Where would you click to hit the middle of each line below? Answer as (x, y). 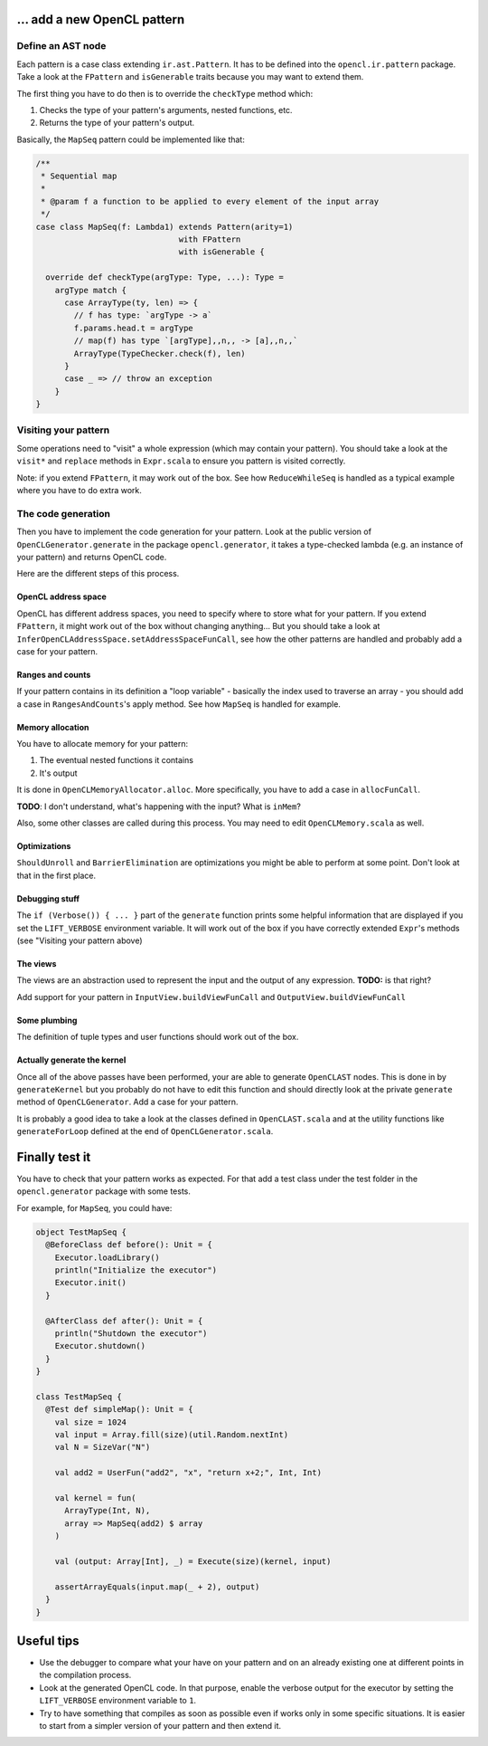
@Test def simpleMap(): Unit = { (119, 1409)
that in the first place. (56, 875)
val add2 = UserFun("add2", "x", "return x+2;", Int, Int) (188, 1473)
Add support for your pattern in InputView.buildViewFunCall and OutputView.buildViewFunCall (211, 997)
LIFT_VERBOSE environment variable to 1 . (118, 1701)
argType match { (90, 290)
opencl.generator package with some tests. (104, 1191)
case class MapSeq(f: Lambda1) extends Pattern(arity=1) (164, 227)
